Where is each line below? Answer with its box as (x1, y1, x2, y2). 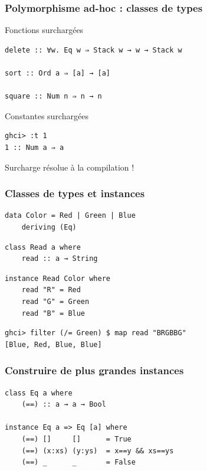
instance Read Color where (5, 274, 110, 283)
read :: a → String (21, 254, 98, 263)
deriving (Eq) (21, 223, 77, 231)
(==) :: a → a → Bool (21, 400, 106, 409)
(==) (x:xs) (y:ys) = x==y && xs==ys (21, 446, 174, 455)
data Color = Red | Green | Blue (5, 211, 136, 220)
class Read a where (5, 243, 81, 251)
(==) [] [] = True (21, 434, 132, 443)
